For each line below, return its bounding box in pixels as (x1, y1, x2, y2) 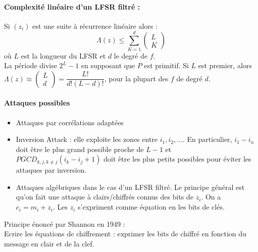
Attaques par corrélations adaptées (16, 117, 124, 127)
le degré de (114, 50, 147, 61)
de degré (176, 73, 202, 83)
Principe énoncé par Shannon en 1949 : (4, 218, 125, 229)
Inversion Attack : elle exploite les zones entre (16, 134, 158, 144)
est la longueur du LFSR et (21, 50, 106, 61)
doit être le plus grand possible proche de (16, 143, 144, 154)
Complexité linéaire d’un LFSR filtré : (4, 1, 140, 12)
